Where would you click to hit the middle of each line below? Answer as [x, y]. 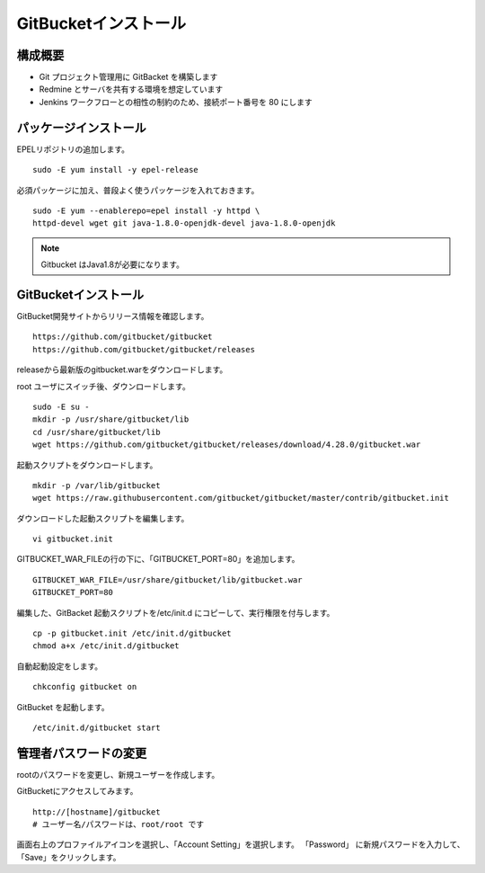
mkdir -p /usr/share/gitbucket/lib [111, 419]
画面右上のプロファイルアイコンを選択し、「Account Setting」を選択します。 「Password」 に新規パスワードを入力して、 [241, 844]
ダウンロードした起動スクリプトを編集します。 [103, 518]
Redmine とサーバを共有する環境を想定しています [131, 89]
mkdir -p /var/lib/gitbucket [97, 485]
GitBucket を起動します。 [63, 707]
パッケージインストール [82, 127]
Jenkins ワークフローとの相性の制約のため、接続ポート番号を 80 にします [176, 102]
